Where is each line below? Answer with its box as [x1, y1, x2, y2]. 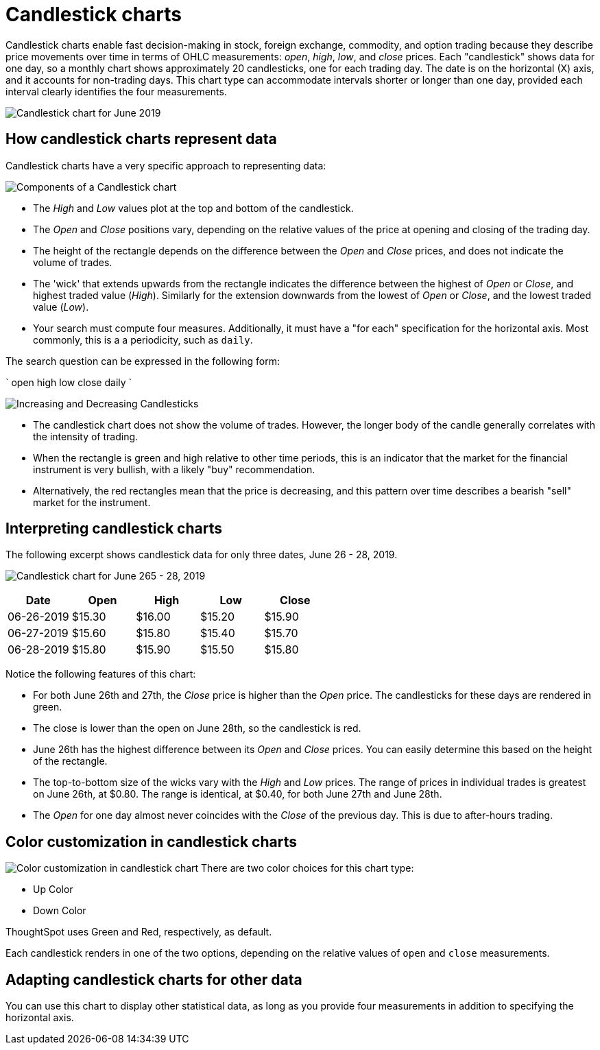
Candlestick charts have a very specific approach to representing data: [5, 159, 326, 171]
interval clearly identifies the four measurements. [5, 85, 227, 97]
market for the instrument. [33, 496, 151, 508]
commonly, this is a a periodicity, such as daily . [33, 333, 253, 346]
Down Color [33, 905, 86, 917]
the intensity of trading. [33, 430, 139, 442]
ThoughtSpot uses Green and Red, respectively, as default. [5, 926, 272, 938]
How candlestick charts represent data [5, 130, 277, 148]
